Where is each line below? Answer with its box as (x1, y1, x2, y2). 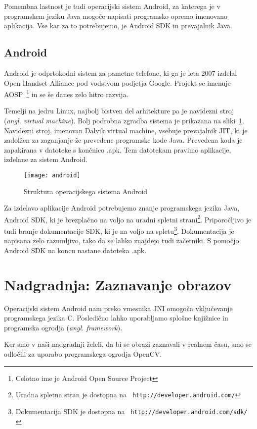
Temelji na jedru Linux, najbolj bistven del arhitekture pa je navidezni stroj (4, 106, 234, 116)
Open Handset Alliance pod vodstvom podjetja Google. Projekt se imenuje (4, 77, 231, 88)
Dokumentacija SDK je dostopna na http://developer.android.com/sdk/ (15, 406, 248, 416)
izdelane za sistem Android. (4, 154, 87, 164)
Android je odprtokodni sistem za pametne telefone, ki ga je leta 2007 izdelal (4, 67, 237, 78)
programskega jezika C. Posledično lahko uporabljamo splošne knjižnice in (4, 313, 228, 323)
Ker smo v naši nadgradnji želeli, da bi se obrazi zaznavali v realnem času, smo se (4, 339, 252, 349)
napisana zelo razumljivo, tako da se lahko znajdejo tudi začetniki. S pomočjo (4, 235, 239, 246)
